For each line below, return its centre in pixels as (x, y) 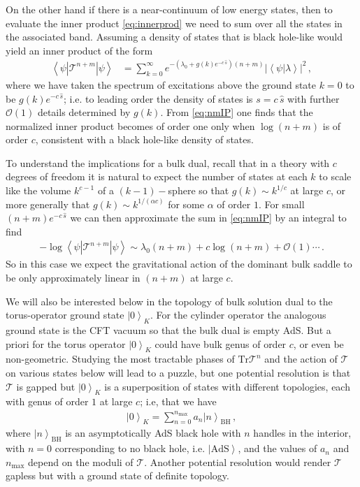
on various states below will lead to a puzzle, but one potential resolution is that (178, 373)
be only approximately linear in (73, 278)
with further (314, 98)
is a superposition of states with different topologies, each (227, 386)
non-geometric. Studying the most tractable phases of (120, 359)
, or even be (318, 343)
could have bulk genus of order (221, 343)
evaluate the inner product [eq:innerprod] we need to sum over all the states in (174, 23)
